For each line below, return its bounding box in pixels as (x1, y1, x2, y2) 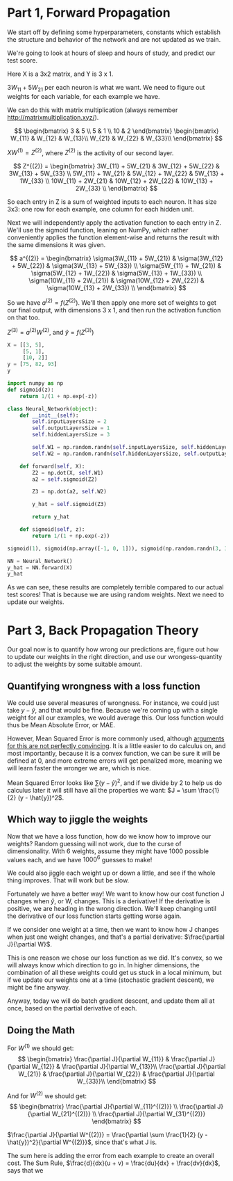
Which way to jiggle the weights (7, 814, 148, 825)
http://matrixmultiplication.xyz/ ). (7, 113, 99, 121)
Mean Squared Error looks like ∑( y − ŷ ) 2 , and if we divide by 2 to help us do (7, 777, 223, 787)
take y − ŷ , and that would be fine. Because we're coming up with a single (7, 706, 218, 715)
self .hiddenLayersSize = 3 (32, 431, 110, 438)
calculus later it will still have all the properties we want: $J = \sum (7, 786, 197, 794)
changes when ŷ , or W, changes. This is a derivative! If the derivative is (7, 897, 210, 905)
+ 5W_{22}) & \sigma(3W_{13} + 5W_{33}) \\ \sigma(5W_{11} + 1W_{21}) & (11, 262, 222, 270)
